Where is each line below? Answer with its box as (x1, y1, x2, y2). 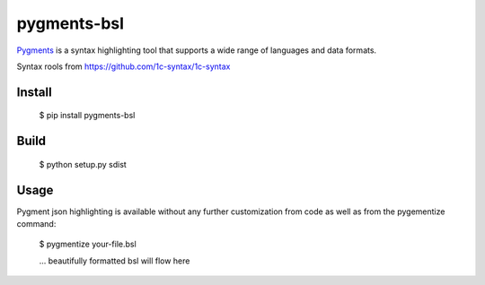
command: (16, 219, 57, 229)
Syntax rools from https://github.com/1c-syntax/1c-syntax (16, 61, 231, 72)
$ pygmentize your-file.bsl (39, 238, 137, 250)
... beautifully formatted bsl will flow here (39, 255, 190, 266)
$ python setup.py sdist (39, 159, 128, 169)
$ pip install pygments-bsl (39, 110, 136, 121)
